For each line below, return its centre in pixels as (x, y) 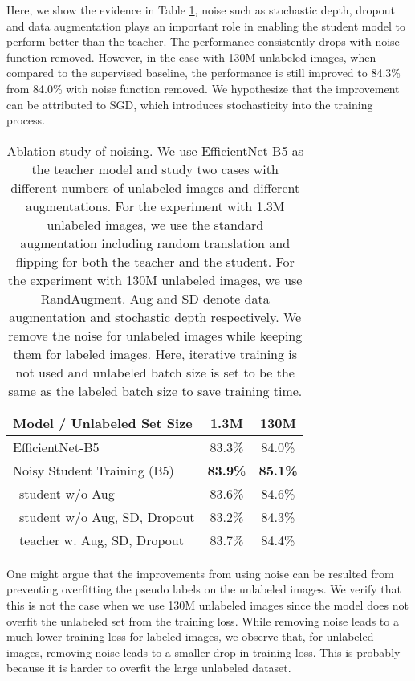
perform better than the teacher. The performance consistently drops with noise (203, 41)
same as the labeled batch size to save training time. (155, 390)
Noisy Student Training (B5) (94, 470)
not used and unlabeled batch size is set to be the (155, 372)
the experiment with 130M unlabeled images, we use (155, 279)
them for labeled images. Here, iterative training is (155, 353)
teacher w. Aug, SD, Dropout (102, 540)
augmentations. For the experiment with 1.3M (155, 206)
